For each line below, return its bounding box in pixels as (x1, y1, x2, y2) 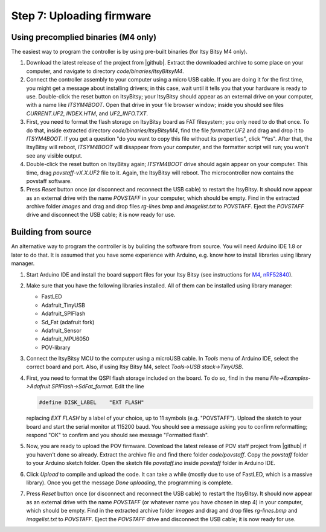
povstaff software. (26, 177, 72, 184)
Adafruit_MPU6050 (41, 335, 90, 342)
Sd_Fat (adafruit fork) (41, 318, 95, 325)
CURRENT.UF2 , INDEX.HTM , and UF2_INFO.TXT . (26, 109, 149, 117)
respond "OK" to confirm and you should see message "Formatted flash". (26, 432, 209, 438)
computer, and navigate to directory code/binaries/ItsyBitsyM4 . (26, 67, 184, 75)
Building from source (11, 227, 92, 237)
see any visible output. (26, 152, 83, 159)
